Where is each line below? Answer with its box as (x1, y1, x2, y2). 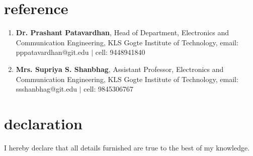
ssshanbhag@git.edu (16, 84, 77, 94)
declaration (4, 113, 82, 133)
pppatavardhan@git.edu (16, 47, 89, 57)
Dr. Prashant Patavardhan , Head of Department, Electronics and (16, 27, 229, 38)
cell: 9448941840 (95, 47, 145, 57)
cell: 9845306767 (83, 84, 134, 94)
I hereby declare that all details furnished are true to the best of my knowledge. (4, 142, 250, 152)
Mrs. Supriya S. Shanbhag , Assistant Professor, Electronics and (16, 63, 224, 74)
